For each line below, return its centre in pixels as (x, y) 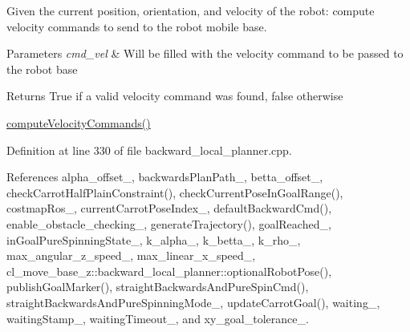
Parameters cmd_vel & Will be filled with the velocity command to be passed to (205, 53)
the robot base (42, 69)
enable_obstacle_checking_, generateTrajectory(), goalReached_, (169, 223)
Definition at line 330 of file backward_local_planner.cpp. (149, 150)
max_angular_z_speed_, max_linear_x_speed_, (131, 255)
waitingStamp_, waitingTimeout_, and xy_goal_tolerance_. (158, 318)
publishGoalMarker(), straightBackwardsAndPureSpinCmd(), (158, 287)
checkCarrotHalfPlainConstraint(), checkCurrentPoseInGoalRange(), (175, 192)
